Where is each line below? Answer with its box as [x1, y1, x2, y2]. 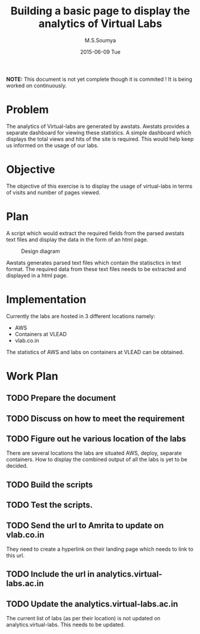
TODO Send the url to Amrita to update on [6, 520, 164, 531]
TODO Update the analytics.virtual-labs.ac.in [6, 599, 178, 609]
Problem [6, 103, 49, 117]
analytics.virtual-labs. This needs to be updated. [6, 621, 125, 629]
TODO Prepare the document [6, 393, 116, 403]
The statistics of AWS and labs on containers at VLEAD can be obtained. [6, 348, 184, 355]
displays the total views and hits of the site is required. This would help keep [6, 135, 194, 142]
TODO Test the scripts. [6, 500, 93, 510]
